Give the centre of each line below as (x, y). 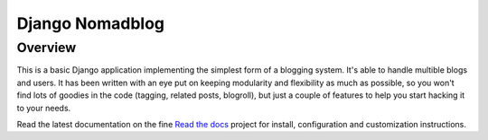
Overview (47, 48)
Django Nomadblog (91, 23)
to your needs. (44, 108)
